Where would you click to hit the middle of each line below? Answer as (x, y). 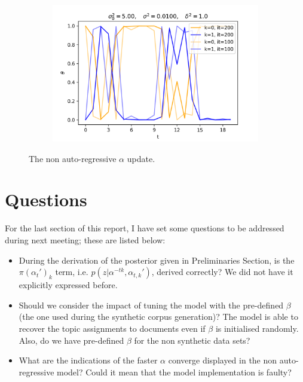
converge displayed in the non (223, 360)
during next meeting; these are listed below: (85, 240)
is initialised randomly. (257, 328)
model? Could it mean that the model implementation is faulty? (174, 372)
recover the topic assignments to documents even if (112, 328)
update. (141, 158)
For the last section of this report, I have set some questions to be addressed (145, 228)
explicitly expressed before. (68, 285)
